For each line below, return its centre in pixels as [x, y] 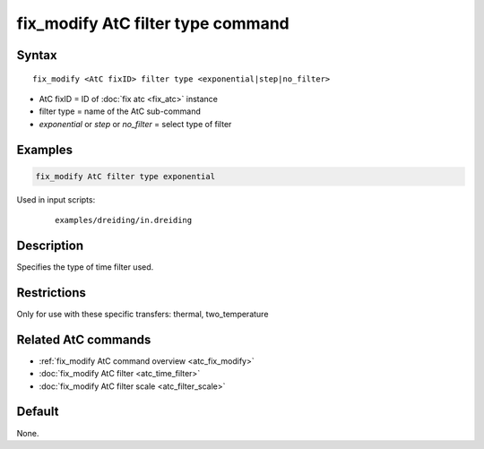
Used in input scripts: [56, 199]
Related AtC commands [84, 339]
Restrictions [52, 293]
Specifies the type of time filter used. [85, 267]
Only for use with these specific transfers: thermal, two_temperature [143, 314]
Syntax [37, 55]
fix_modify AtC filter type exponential [125, 176]
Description [50, 245]
